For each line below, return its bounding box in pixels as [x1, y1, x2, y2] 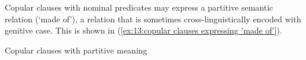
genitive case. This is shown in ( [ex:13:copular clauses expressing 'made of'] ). [5, 24, 282, 36]
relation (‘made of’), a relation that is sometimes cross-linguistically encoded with [5, 12, 301, 25]
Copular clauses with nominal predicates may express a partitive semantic [5, 1, 273, 13]
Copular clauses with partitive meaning [5, 44, 147, 56]
